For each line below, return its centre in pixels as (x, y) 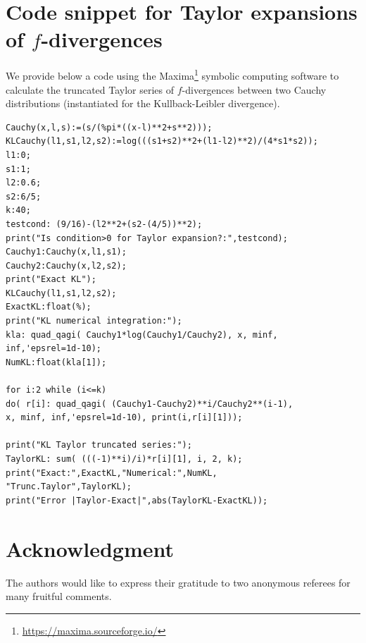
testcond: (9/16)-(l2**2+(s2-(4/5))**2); (104, 224)
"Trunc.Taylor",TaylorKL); (69, 487)
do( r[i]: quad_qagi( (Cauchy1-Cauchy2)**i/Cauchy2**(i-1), (150, 404)
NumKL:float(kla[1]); (56, 362)
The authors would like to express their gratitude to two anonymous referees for (178, 582)
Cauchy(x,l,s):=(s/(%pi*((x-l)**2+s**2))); (109, 127)
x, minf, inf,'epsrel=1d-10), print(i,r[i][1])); (124, 418)
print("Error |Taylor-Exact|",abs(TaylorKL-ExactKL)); (137, 500)
